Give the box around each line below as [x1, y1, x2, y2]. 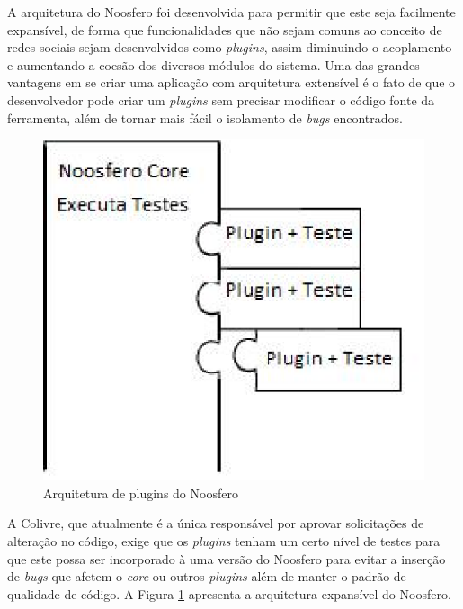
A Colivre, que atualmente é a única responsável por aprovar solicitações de [7, 514, 424, 533]
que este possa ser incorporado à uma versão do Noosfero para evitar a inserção [7, 549, 446, 568]
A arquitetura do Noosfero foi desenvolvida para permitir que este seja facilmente [7, 3, 456, 21]
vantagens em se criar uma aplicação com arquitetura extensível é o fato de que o [7, 73, 456, 92]
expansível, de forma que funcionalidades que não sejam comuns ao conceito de [7, 20, 442, 39]
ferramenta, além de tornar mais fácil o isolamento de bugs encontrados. [7, 108, 403, 127]
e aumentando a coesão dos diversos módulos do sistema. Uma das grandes [7, 55, 420, 74]
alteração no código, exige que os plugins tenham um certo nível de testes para [7, 532, 441, 551]
